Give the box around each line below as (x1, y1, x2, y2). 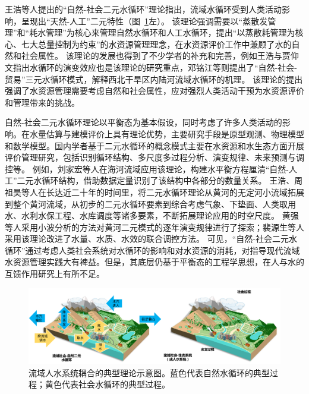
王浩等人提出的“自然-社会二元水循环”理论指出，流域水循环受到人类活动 (5, 3, 282, 15)
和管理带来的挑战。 (5, 96, 80, 108)
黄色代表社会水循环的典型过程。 (45, 378, 170, 390)
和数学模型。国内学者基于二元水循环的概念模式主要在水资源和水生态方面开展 (5, 139, 304, 152)
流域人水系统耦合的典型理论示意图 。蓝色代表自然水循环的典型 (29, 366, 270, 379)
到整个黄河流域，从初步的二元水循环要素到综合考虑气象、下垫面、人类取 (5, 197, 288, 210)
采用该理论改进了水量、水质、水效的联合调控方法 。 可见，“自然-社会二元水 (5, 232, 297, 245)
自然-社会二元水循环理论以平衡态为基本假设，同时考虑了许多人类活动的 (5, 116, 282, 128)
